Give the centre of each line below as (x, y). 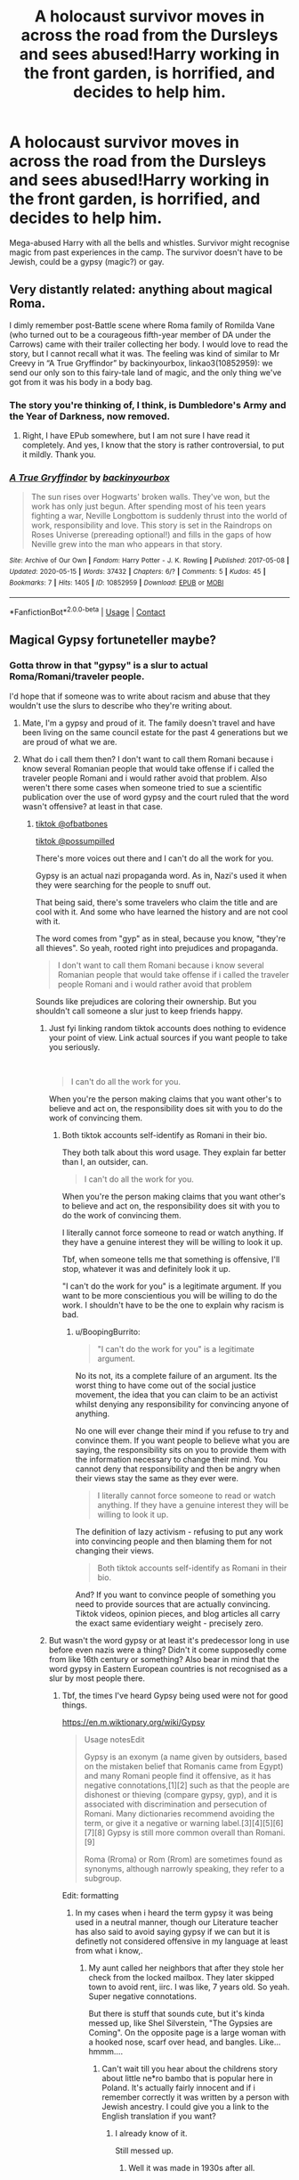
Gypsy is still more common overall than (180, 1832)
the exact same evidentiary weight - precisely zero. (170, 1623)
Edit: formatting (90, 1895)
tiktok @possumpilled (75, 840)
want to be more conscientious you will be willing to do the (170, 1295)
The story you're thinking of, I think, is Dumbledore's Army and (148, 405)
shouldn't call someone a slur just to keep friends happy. (139, 1011)
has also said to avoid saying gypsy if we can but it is (173, 1931)
